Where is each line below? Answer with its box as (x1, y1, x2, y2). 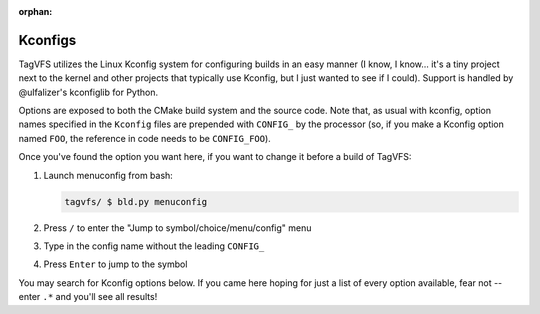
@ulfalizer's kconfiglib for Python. (18, 86, 159, 98)
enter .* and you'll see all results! (18, 291, 158, 303)
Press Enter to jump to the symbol (43, 258, 188, 270)
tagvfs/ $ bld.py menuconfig (64, 196, 208, 207)
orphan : (18, 6, 53, 17)
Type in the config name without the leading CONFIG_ (43, 240, 265, 252)
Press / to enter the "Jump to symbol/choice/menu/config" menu (43, 221, 312, 234)
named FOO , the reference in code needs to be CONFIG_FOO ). (18, 132, 272, 144)
